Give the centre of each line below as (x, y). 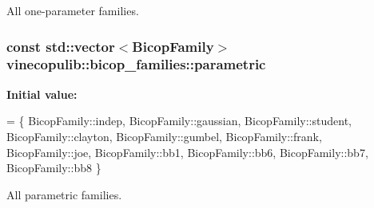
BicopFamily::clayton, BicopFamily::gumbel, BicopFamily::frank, (164, 136)
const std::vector (61, 46)
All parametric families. (64, 194)
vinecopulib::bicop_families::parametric (136, 64)
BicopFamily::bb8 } (54, 168)
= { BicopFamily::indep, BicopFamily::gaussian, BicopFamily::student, (179, 121)
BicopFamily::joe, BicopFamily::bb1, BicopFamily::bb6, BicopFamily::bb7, (187, 152)
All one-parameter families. (73, 10)
